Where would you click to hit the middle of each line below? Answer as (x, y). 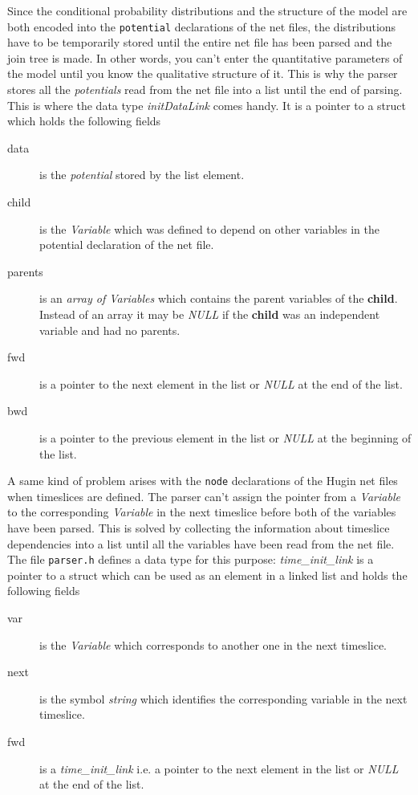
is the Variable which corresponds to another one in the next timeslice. (213, 644)
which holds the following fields (84, 121)
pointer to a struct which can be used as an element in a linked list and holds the (207, 575)
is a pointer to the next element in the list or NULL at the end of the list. (221, 383)
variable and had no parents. (110, 330)
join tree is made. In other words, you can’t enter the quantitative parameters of (205, 57)
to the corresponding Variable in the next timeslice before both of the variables (202, 512)
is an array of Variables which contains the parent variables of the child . (219, 298)
